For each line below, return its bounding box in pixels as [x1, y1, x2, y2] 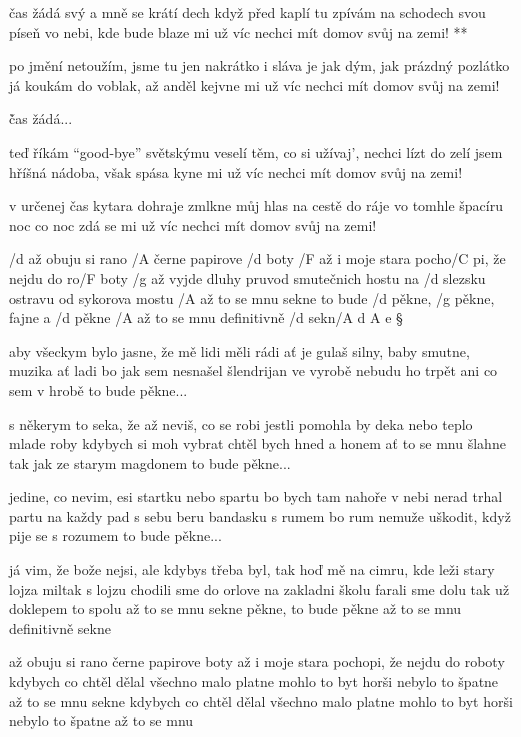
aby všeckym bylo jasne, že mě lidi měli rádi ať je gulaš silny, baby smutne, [9, 340, 470, 361]
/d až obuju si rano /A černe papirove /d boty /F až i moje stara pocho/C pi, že [9, 248, 506, 269]
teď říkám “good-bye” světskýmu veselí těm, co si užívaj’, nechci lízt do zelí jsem [9, 141, 503, 162]
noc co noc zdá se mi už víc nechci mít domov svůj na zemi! [9, 214, 377, 235]
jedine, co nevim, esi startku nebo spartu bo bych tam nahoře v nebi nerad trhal [9, 486, 503, 507]
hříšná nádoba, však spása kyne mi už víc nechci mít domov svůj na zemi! [9, 161, 463, 182]
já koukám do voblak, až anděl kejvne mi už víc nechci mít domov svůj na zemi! [9, 74, 500, 95]
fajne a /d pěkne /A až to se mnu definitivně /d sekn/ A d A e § [9, 307, 403, 328]
